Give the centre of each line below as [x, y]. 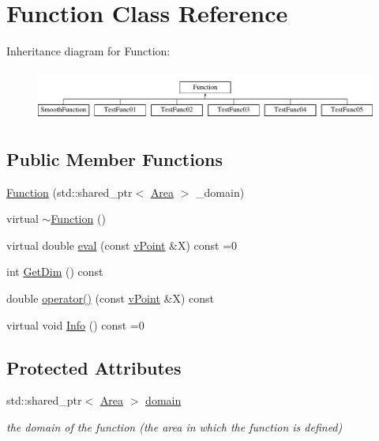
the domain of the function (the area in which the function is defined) [174, 427]
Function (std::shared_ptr [69, 192]
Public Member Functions [114, 158]
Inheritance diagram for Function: [88, 51]
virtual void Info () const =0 [75, 324]
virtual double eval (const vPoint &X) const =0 [122, 245]
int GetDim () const [55, 271]
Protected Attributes [94, 367]
